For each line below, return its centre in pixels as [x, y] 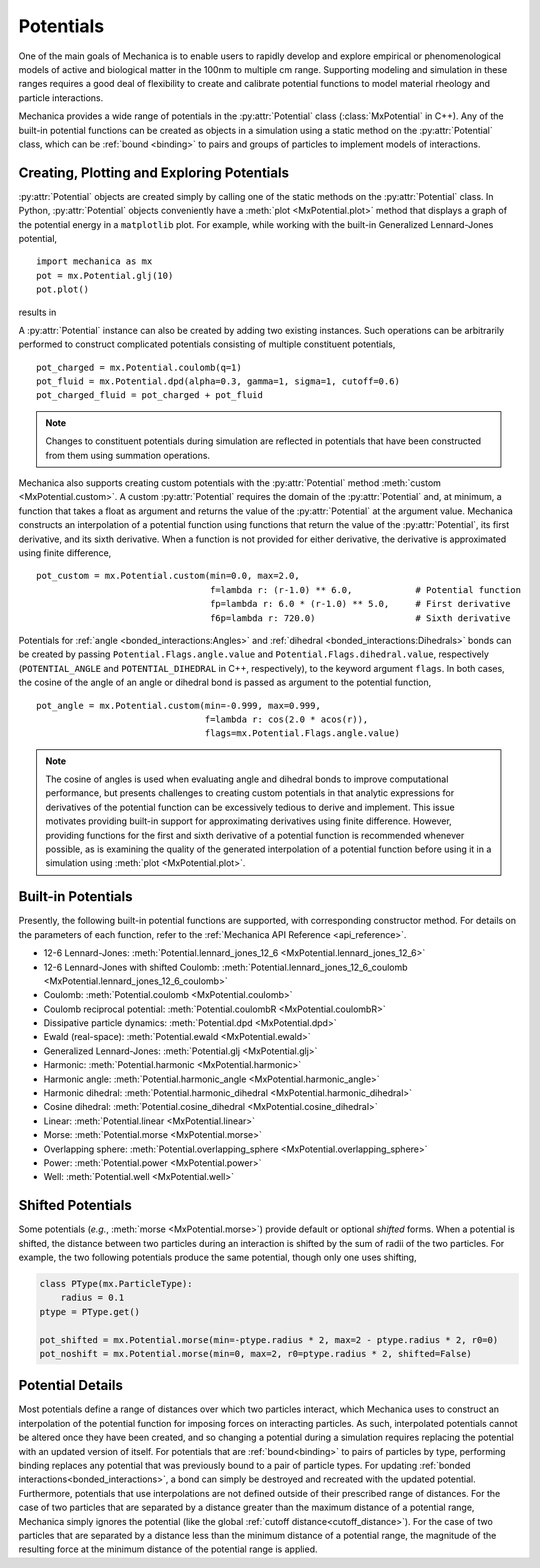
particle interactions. [61, 97]
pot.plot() [63, 289]
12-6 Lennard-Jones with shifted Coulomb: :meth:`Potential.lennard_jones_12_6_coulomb [226, 967]
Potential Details [71, 1385]
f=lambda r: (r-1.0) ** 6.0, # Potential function [366, 589]
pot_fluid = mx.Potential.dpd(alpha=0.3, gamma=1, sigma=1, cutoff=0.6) [218, 381]
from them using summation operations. [127, 455]
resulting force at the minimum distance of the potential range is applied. [168, 1549]
